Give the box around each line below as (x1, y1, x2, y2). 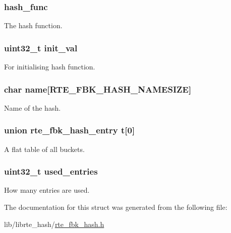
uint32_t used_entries (4, 165, 98, 178)
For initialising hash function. (4, 61, 95, 72)
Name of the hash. (4, 102, 61, 113)
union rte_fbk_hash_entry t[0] (4, 124, 135, 136)
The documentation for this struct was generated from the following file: (4, 202, 227, 212)
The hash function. (4, 20, 63, 31)
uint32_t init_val (4, 41, 78, 54)
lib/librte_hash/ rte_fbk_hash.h (4, 218, 104, 229)
